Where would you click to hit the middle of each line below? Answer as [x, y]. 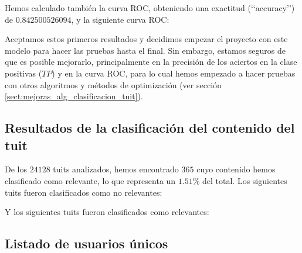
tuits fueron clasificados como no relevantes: [84, 192]
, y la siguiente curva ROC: [120, 19]
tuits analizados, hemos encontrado [116, 169]
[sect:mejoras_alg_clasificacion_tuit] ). [74, 96]
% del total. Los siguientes [240, 180]
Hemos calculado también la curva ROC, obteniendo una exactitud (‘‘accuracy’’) [150, 8]
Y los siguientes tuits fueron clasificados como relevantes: [107, 212]
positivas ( [23, 73]
